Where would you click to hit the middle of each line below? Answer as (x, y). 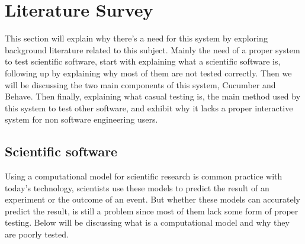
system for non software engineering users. (81, 119)
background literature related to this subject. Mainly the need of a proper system (152, 49)
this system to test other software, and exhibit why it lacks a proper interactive (149, 107)
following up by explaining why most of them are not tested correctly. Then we (148, 73)
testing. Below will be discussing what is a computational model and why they (147, 222)
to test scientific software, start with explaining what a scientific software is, (143, 61)
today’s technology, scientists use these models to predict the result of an (137, 187)
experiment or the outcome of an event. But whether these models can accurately (152, 199)
